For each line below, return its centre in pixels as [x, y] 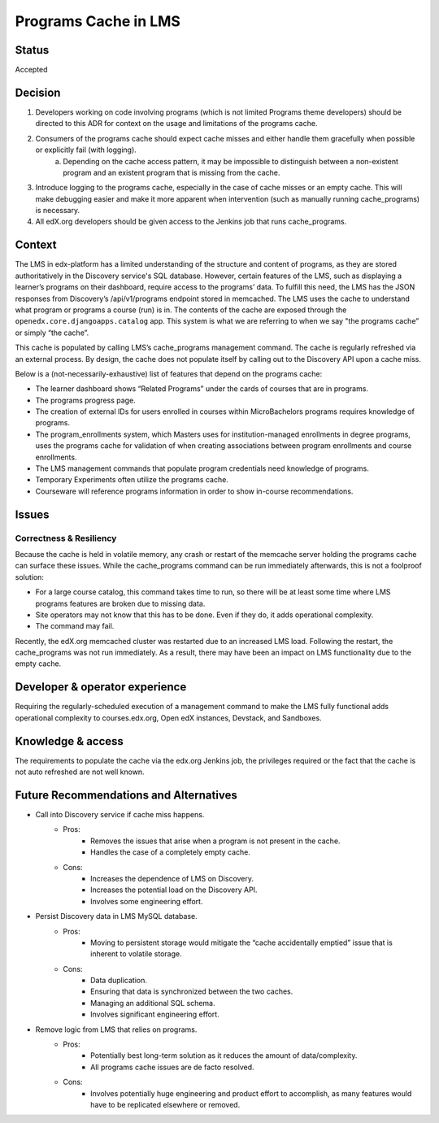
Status [32, 50]
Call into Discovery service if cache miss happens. [120, 814]
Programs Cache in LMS [98, 21]
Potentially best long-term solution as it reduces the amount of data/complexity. [224, 1056]
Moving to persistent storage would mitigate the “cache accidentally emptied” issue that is [242, 942]
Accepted [31, 70]
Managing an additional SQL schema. [153, 1003]
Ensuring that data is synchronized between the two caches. [192, 991]
